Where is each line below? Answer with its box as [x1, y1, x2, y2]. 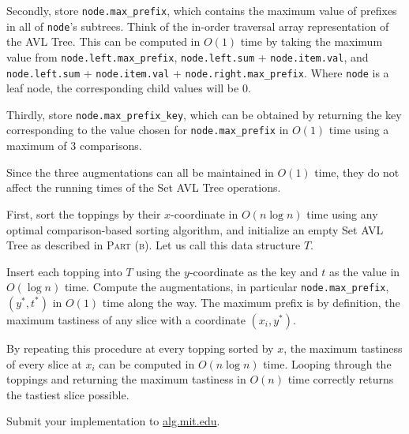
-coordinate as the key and [189, 263, 318, 279]
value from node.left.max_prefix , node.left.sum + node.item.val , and [6, 48, 369, 65]
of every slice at [6, 355, 82, 372]
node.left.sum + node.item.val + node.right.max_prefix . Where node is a [6, 64, 389, 80]
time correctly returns [287, 371, 394, 387]
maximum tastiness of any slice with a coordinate [6, 311, 246, 327]
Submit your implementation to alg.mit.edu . [6, 413, 220, 429]
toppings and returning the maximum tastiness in [6, 371, 246, 387]
